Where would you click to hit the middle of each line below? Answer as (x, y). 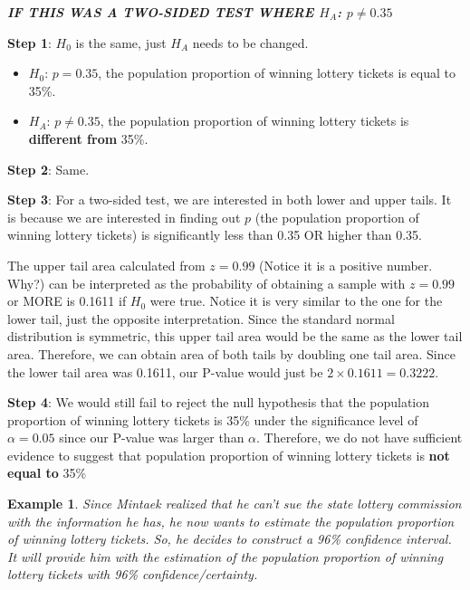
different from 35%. (88, 138)
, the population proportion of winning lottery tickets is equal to (277, 73)
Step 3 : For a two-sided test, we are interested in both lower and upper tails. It (230, 200)
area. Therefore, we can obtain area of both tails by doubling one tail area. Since (231, 353)
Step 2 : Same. (48, 169)
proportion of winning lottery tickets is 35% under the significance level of (213, 419)
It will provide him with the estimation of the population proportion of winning (225, 556)
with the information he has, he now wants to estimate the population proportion (231, 521)
